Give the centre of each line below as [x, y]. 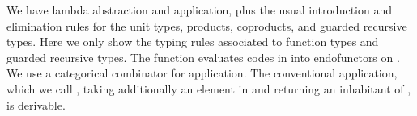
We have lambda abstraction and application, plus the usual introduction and [199, 10]
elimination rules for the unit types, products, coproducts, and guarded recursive [207, 25]
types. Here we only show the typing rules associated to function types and [193, 41]
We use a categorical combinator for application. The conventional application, [202, 73]
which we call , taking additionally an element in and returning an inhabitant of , [209, 88]
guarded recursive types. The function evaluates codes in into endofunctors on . [203, 57]
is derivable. [36, 104]
